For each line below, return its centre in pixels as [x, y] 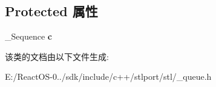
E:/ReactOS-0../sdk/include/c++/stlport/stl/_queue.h [108, 76]
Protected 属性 [51, 11]
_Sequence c [28, 36]
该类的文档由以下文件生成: [57, 56]
